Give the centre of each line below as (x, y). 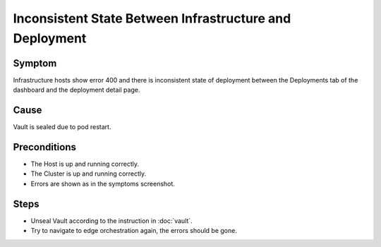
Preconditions (45, 147)
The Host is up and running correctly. (85, 164)
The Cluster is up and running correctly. (89, 174)
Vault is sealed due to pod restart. (62, 127)
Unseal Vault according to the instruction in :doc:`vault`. (112, 221)
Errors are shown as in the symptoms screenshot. (103, 183)
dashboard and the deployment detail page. (77, 90)
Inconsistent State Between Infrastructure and (152, 18)
